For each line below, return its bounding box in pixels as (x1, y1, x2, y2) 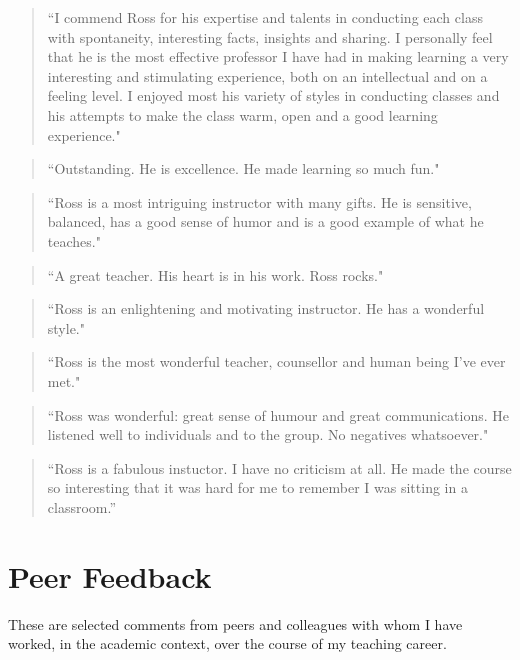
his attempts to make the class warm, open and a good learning (47, 104, 438, 125)
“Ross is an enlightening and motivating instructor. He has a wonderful (47, 298, 485, 319)
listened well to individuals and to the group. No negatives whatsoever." (47, 424, 489, 445)
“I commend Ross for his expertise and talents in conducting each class (47, 7, 483, 27)
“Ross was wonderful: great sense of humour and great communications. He (47, 404, 510, 425)
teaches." (47, 230, 101, 251)
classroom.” (47, 496, 117, 517)
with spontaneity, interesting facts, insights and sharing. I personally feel (47, 26, 493, 47)
